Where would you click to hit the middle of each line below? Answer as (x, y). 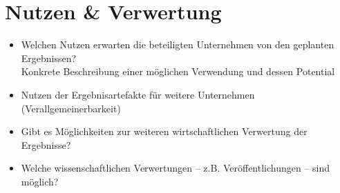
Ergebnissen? (49, 58)
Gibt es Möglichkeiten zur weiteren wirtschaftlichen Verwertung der (164, 131)
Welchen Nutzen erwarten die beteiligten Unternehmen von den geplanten (178, 44)
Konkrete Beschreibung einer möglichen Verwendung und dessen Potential (178, 71)
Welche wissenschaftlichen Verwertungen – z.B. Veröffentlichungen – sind (176, 168)
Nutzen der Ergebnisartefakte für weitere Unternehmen (138, 94)
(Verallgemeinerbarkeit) (71, 108)
